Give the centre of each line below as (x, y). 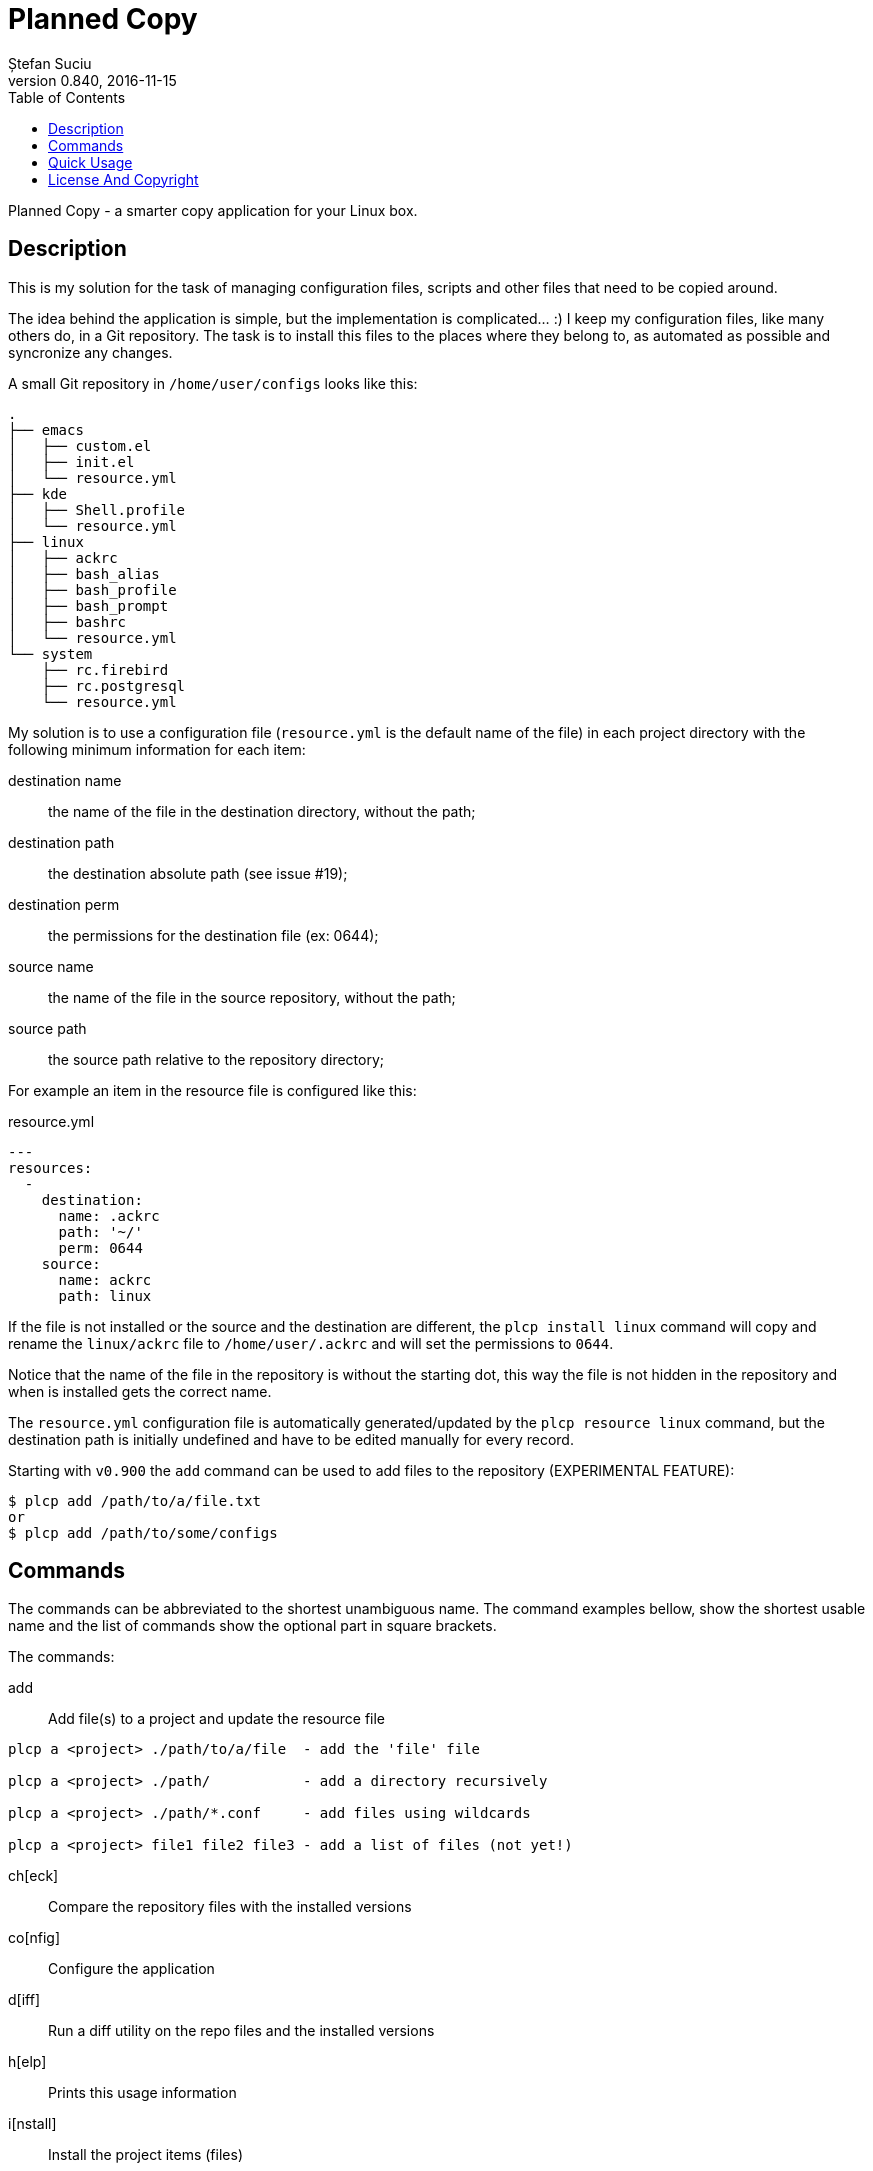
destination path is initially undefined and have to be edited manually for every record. (291, 1439)
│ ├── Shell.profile (97, 509)
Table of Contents (67, 97)
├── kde (38, 493)
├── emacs (46, 429)
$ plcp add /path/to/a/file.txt (134, 1500)
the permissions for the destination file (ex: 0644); (213, 935)
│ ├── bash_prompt (88, 605)
